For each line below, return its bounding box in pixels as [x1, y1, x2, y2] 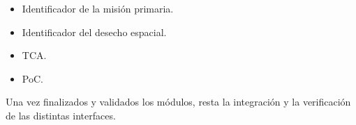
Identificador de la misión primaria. [22, 1, 174, 15]
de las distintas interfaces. [6, 108, 116, 122]
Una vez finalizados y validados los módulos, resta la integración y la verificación [6, 94, 351, 109]
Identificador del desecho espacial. [22, 24, 167, 39]
